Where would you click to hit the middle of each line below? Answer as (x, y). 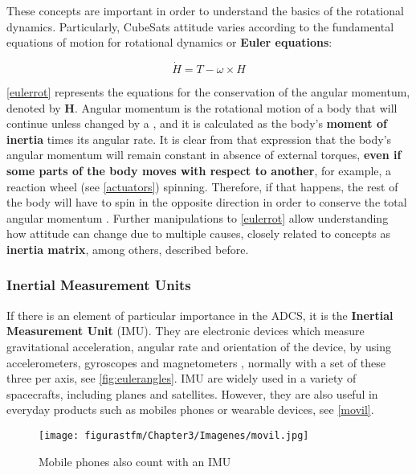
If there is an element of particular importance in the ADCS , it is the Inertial (200, 315)
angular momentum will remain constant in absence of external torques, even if (204, 155)
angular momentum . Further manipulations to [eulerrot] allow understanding (198, 217)
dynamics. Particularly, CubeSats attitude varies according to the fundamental (200, 26)
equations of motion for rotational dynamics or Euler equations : (169, 42)
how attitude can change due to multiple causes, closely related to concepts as (198, 233)
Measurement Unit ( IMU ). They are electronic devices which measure (186, 331)
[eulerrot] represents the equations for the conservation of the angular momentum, (208, 92)
